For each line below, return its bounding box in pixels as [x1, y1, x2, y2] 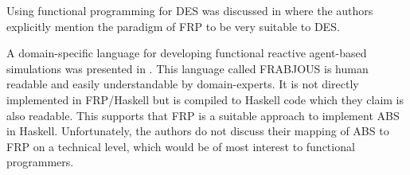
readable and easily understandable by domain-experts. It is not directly [6, 76, 359, 92]
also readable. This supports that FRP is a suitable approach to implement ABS [6, 107, 400, 123]
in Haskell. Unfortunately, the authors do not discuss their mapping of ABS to [6, 122, 389, 139]
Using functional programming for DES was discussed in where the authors [6, 2, 373, 18]
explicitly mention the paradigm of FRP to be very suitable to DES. [6, 17, 340, 34]
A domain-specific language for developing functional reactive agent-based [6, 45, 367, 61]
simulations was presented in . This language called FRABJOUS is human [6, 60, 369, 76]
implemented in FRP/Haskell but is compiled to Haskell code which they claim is [6, 91, 404, 107]
